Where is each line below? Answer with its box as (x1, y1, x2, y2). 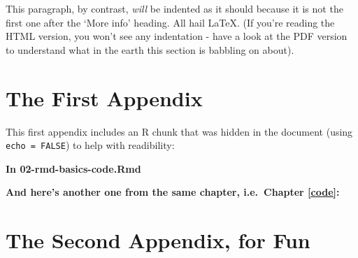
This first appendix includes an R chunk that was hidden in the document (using (6, 124, 353, 138)
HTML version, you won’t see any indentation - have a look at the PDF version (6, 29, 348, 43)
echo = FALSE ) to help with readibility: (6, 138, 175, 152)
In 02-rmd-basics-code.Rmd (6, 161, 141, 175)
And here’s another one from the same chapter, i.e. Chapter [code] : (6, 185, 340, 199)
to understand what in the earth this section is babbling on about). (6, 42, 294, 57)
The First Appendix (6, 83, 203, 112)
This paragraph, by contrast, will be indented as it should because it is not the (6, 1, 343, 15)
